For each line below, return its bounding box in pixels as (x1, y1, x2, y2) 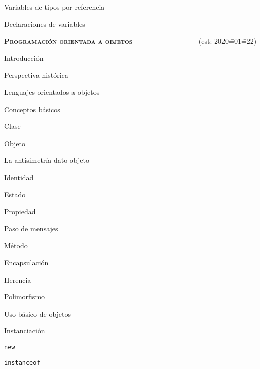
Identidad (4, 172, 34, 182)
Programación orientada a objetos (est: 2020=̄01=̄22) (4, 36, 257, 46)
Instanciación (4, 325, 45, 336)
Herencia (4, 274, 31, 285)
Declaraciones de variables (4, 18, 85, 29)
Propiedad (4, 206, 36, 217)
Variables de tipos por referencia (4, 2, 105, 12)
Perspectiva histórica (4, 70, 68, 80)
